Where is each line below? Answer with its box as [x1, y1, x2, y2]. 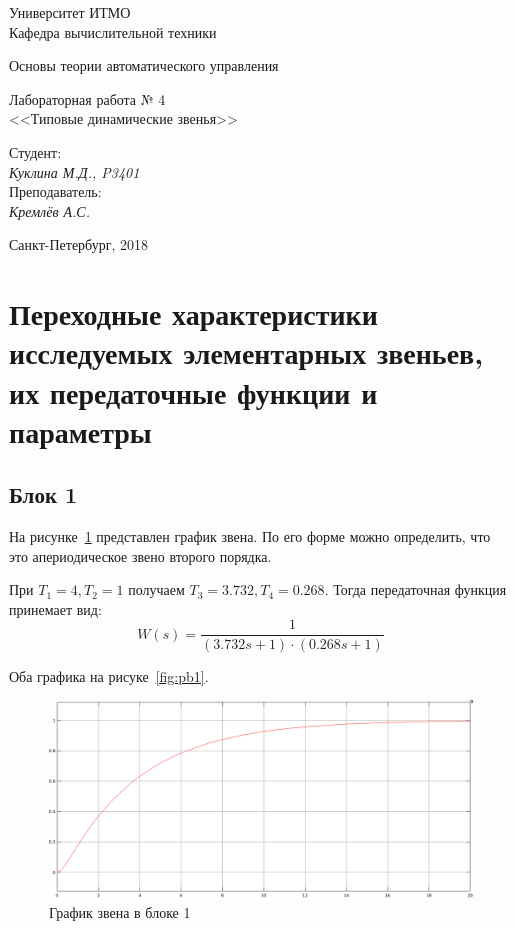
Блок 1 [9, 479, 78, 510]
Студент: [9, 141, 62, 162]
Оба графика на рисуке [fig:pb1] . [9, 665, 209, 686]
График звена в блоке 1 [49, 902, 191, 923]
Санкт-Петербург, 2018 [9, 234, 148, 255]
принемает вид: [9, 598, 102, 619]
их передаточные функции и [9, 371, 378, 412]
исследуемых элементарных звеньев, [9, 332, 484, 373]
